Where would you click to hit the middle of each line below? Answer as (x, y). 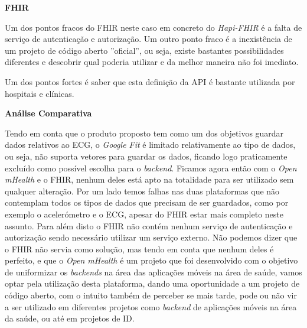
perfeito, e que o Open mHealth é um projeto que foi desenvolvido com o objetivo (151, 260)
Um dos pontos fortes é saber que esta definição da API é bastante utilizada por (150, 81)
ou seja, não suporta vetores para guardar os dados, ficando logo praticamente (146, 156)
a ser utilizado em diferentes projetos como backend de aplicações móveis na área (151, 306)
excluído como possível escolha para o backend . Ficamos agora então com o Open (151, 168)
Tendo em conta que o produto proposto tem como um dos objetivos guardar (144, 133)
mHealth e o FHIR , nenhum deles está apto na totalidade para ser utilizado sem (149, 179)
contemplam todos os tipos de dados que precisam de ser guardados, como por (147, 202)
